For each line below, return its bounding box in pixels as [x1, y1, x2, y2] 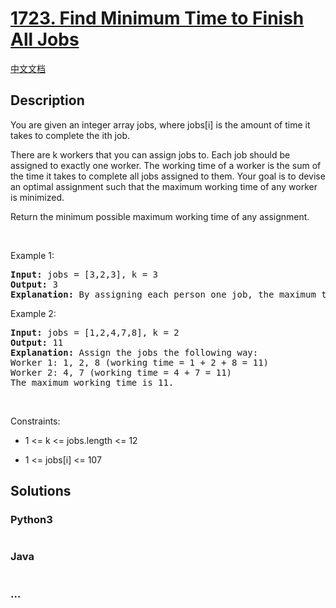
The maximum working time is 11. [10, 377, 175, 388]
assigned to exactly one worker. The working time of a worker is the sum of [10, 159, 322, 171]
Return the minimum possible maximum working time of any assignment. [10, 210, 310, 222]
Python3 [10, 513, 53, 527]
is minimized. [10, 191, 65, 203]
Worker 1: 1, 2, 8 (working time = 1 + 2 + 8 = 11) [10, 357, 270, 368]
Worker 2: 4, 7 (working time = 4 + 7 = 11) [10, 367, 233, 378]
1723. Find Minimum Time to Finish [10, 7, 305, 30]
